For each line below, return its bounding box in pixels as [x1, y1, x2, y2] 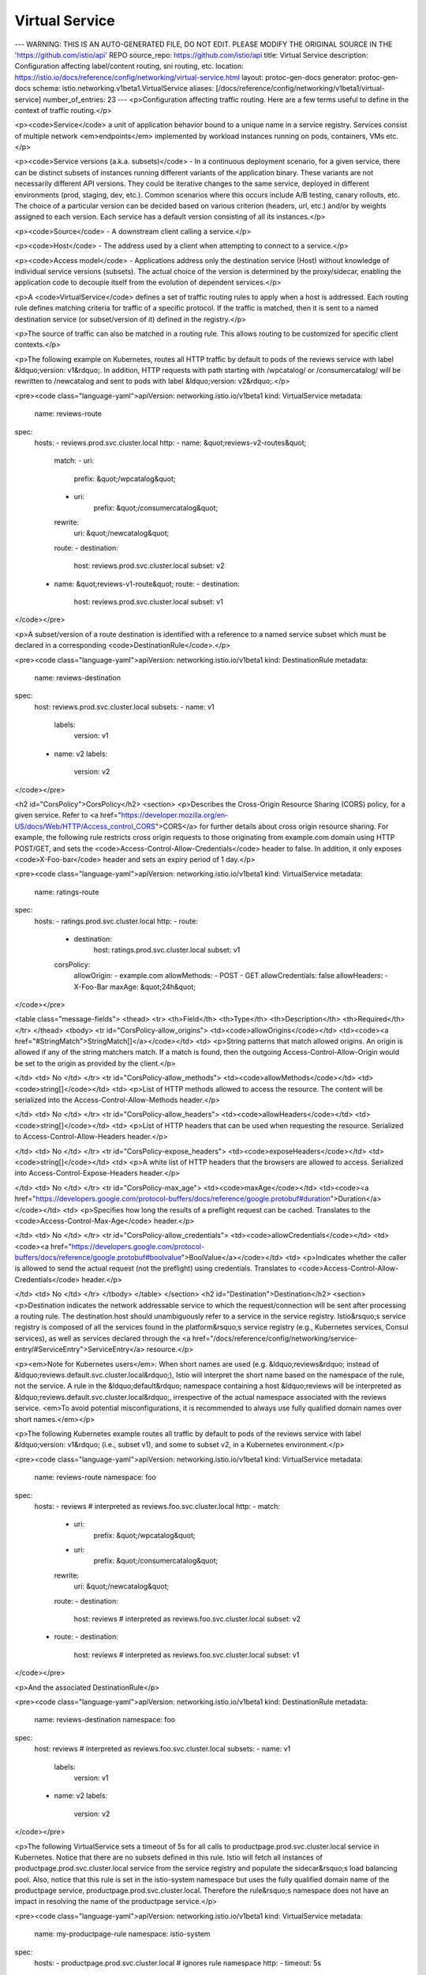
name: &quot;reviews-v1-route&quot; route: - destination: [54, 579, 240, 589]
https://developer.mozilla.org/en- [121, 811, 229, 820]
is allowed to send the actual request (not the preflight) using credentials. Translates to [14, 1264, 297, 1273]
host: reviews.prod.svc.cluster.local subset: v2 [73, 561, 225, 570]
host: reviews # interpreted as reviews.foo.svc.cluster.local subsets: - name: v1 [34, 1744, 291, 1754]
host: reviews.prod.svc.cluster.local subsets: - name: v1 [34, 702, 215, 711]
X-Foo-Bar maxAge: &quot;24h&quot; [73, 982, 196, 991]
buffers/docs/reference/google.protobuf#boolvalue [14, 1253, 181, 1262]
